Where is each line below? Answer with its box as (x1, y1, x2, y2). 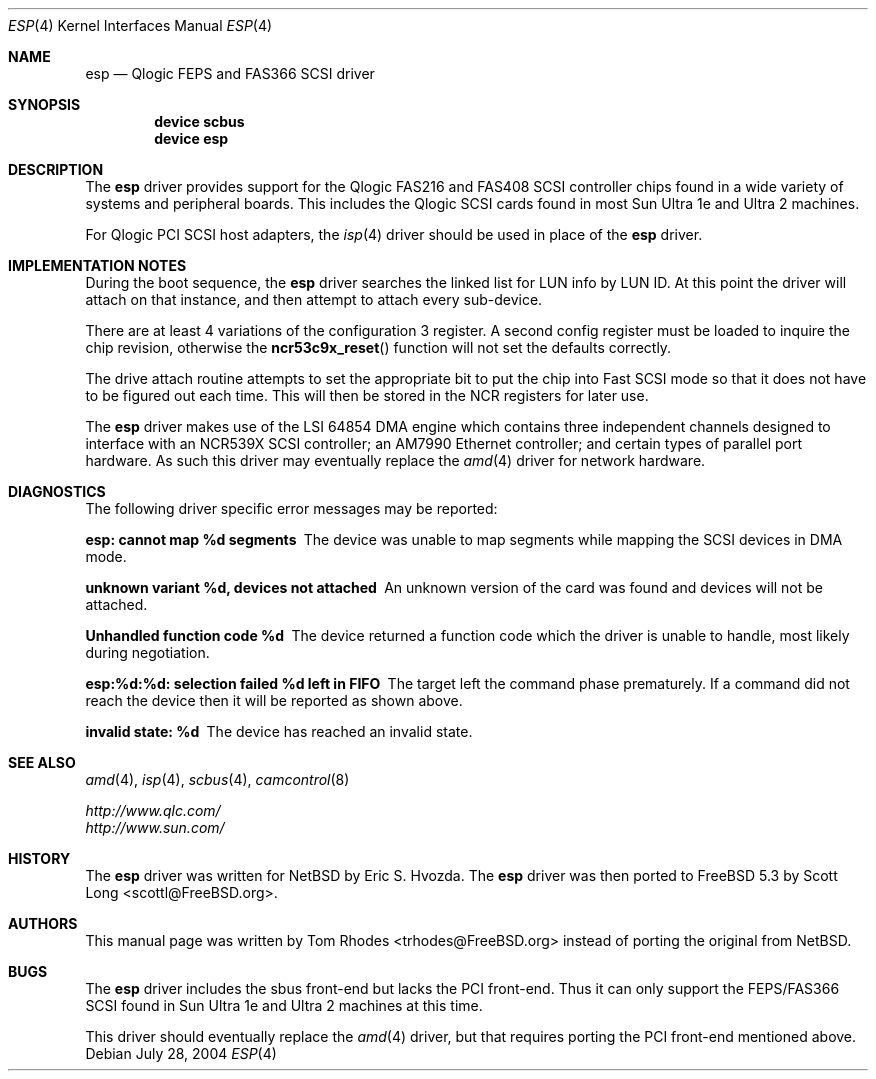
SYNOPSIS (8, 96, 81, 113)
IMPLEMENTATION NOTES (8, 257, 187, 274)
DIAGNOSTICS (8, 483, 106, 500)
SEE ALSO (8, 754, 76, 771)
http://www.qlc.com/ (85, 802, 221, 819)
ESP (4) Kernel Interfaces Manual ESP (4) (8, 17, 273, 34)
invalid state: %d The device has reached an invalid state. (85, 723, 473, 740)
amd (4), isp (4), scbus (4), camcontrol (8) (85, 771, 350, 788)
